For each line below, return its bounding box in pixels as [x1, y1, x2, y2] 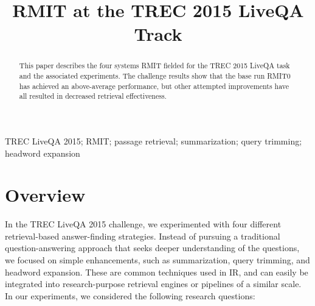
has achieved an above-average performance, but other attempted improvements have [19, 80, 289, 91]
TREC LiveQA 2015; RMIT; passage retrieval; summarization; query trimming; [5, 134, 302, 147]
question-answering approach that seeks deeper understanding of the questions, [5, 241, 300, 254]
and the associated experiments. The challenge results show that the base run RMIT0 [19, 71, 291, 81]
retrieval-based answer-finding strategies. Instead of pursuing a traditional [5, 229, 280, 242]
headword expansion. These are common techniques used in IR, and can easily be [5, 265, 308, 278]
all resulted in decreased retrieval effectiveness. [19, 91, 167, 101]
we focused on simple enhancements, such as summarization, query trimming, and [5, 254, 310, 266]
